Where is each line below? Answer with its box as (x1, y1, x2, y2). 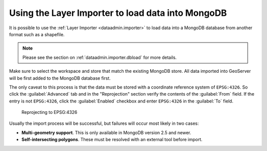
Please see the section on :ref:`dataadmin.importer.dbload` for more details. (22, 54, 177, 60)
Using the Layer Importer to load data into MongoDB (9, 7, 227, 18)
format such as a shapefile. (9, 31, 65, 37)
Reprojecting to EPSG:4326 (21, 109, 78, 115)
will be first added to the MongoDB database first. (9, 75, 111, 81)
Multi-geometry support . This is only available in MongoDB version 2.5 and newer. (21, 129, 191, 136)
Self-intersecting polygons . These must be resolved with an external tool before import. (21, 137, 203, 143)
